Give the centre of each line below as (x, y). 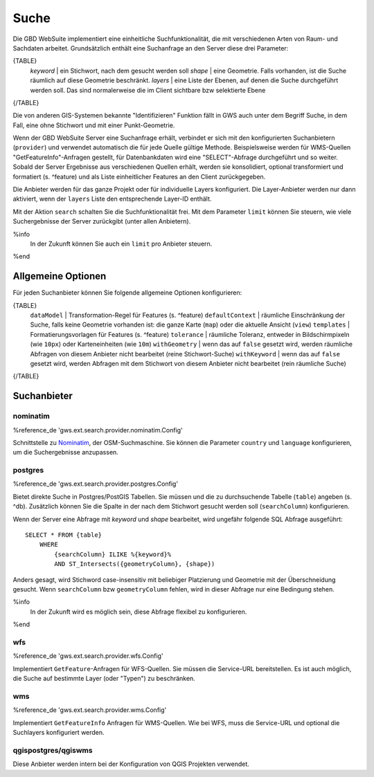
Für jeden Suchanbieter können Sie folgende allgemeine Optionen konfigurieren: (127, 293)
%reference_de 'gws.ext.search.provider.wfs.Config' (88, 656)
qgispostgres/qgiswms (53, 750)
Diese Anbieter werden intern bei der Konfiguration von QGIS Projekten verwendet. (131, 764)
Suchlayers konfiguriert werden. (59, 732)
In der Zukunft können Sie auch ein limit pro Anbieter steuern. (121, 244)
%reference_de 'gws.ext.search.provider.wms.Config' (90, 710)
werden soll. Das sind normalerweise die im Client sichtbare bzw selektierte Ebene (148, 90)
